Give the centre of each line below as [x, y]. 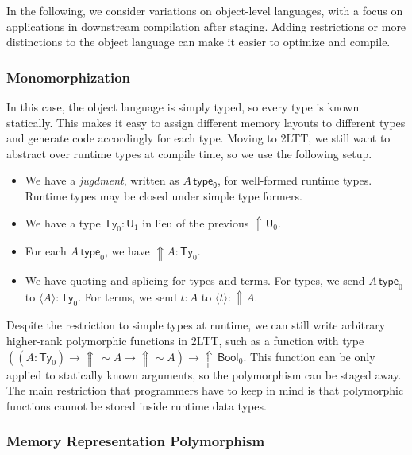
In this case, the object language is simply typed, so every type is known [183, 107]
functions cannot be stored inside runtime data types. [137, 405]
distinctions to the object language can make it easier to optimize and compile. [198, 42]
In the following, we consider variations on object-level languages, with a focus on [205, 10]
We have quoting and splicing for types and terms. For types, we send [195, 280]
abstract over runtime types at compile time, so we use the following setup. [189, 153]
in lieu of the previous [196, 222]
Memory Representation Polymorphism [136, 441]
